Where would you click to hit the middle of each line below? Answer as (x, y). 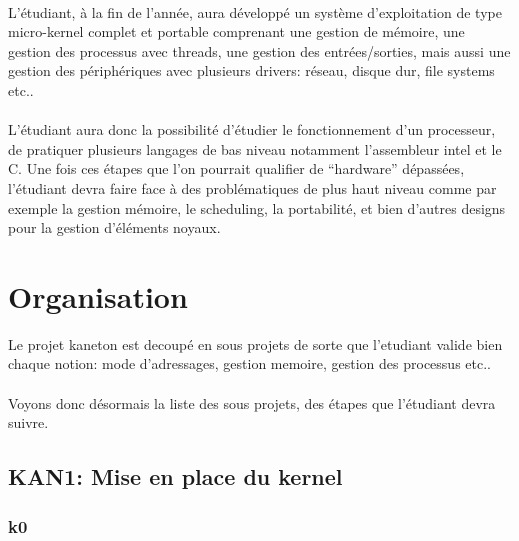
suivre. (28, 422)
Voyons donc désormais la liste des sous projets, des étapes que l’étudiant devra (252, 402)
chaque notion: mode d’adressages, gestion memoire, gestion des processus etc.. (249, 363)
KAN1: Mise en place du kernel (175, 476)
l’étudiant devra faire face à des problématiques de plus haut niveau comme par (252, 187)
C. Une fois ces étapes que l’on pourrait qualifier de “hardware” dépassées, (236, 168)
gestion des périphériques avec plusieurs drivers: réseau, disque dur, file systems (251, 70)
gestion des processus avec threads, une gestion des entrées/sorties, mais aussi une (259, 50)
